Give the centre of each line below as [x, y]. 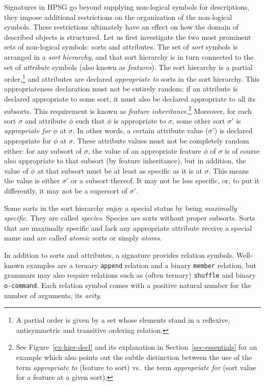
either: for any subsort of [43, 150]
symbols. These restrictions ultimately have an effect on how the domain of [122, 27]
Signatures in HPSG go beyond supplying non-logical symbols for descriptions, [127, 7]
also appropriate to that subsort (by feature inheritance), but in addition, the [125, 161]
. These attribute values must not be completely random [161, 141]
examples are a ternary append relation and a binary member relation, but [141, 265]
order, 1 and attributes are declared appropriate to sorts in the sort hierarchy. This [132, 78]
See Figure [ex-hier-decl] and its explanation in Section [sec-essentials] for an [137, 347]
